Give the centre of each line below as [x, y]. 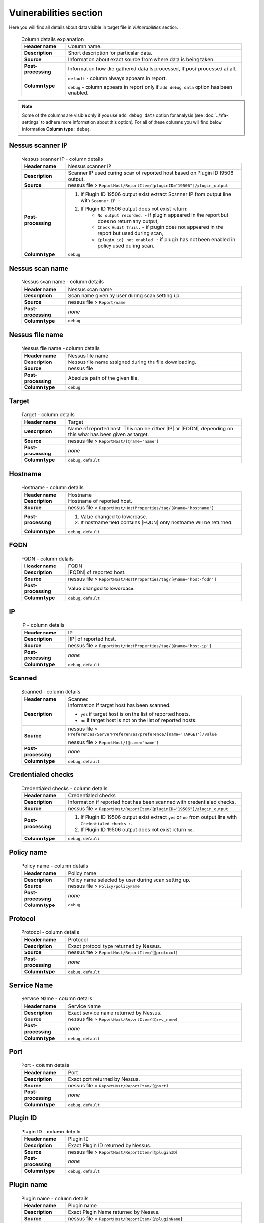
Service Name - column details [57, 999]
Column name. [85, 46]
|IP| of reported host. [92, 639]
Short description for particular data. [110, 53]
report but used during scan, [131, 233]
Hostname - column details [52, 487]
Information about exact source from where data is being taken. [142, 60]
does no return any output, [128, 221]
